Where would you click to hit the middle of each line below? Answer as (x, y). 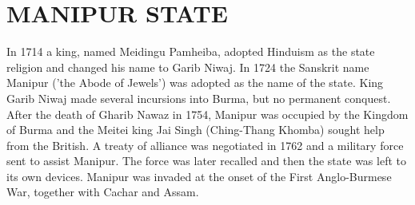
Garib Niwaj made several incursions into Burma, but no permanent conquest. (199, 98)
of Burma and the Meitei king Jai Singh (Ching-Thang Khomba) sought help (196, 130)
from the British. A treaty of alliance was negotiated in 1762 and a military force (205, 145)
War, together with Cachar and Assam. (103, 192)
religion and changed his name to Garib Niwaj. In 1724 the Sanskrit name (188, 67)
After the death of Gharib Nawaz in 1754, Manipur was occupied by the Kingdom (207, 114)
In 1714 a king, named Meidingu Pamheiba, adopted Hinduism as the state (191, 51)
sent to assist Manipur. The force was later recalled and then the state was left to (206, 161)
